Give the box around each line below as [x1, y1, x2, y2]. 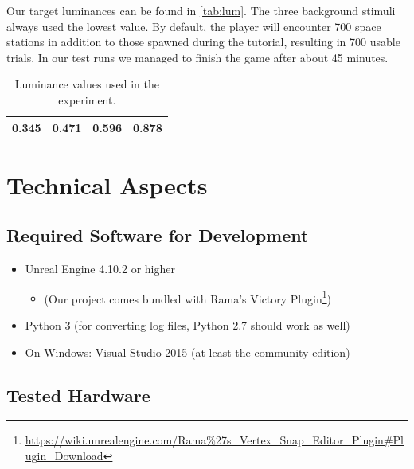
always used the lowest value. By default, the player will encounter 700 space [6, 18, 381, 34]
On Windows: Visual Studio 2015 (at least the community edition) [25, 343, 350, 360]
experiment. [58, 91, 116, 107]
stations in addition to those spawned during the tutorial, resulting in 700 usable [6, 33, 400, 50]
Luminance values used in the [14, 76, 159, 92]
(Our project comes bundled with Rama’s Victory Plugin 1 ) [44, 287, 332, 307]
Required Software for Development [6, 223, 309, 248]
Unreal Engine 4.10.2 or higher [25, 260, 175, 277]
